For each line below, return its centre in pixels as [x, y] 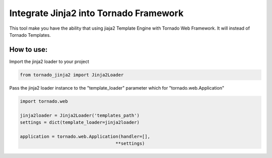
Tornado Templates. [30, 35]
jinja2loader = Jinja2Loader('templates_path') [80, 115]
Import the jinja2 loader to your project [49, 61]
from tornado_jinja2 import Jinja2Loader [72, 75]
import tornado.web [44, 101]
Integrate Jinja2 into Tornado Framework [96, 13]
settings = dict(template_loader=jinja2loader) [80, 122]
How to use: [28, 50]
